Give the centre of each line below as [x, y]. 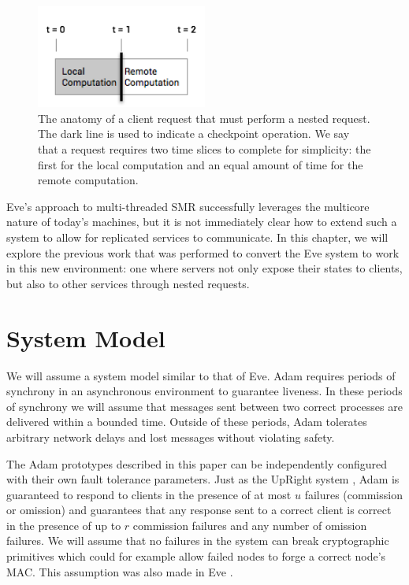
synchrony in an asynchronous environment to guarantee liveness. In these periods [204, 391]
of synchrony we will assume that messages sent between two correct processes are [204, 406]
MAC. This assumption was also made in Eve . [120, 571]
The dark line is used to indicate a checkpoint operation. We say [194, 133]
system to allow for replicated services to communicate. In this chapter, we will [197, 237]
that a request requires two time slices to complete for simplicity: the [204, 149]
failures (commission [353, 494]
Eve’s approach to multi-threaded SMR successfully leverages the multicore [188, 206]
